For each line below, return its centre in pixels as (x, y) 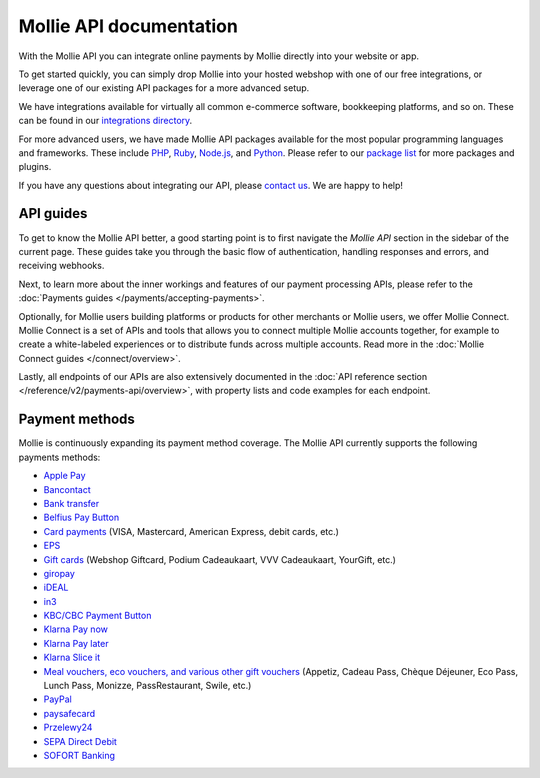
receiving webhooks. (61, 266)
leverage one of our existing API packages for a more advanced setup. (164, 88)
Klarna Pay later (76, 643)
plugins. (35, 167)
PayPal (57, 699)
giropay (59, 573)
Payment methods (76, 419)
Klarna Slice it (72, 657)
